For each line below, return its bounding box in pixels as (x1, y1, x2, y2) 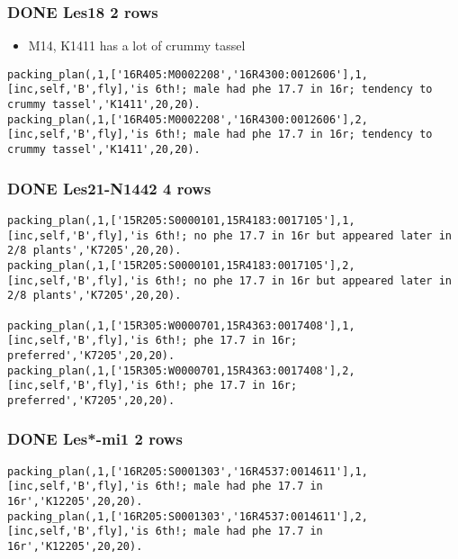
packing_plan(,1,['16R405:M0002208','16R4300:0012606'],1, (7, 68, 368, 81)
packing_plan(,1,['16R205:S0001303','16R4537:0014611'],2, (7, 509, 368, 523)
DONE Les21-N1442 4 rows (7, 176, 211, 199)
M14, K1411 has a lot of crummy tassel (28, 36, 246, 55)
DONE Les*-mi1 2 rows (7, 428, 183, 450)
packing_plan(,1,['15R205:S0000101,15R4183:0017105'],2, (7, 258, 355, 272)
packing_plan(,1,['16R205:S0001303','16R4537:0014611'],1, (7, 464, 368, 478)
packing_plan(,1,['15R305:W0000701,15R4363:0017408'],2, (7, 364, 355, 377)
